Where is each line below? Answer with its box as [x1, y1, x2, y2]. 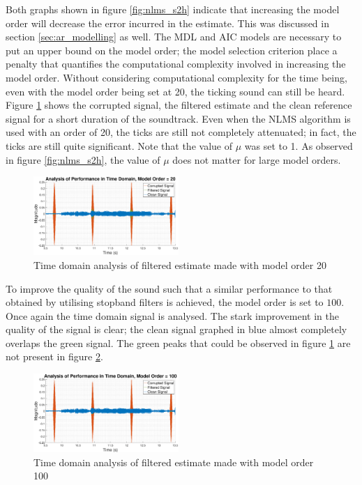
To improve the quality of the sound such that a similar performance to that [6, 281, 333, 295]
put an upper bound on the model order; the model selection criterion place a [6, 43, 338, 57]
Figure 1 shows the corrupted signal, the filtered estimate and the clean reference [6, 98, 352, 112]
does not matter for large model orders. [172, 152, 341, 167]
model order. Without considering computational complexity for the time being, [6, 70, 347, 84]
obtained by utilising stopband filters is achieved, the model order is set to [6, 295, 324, 309]
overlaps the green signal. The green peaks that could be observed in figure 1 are [6, 335, 351, 350]
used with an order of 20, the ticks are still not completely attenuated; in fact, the [6, 125, 356, 139]
